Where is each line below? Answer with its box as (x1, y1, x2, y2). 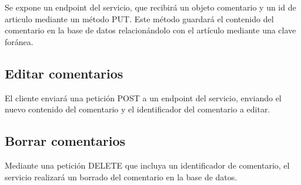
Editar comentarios (5, 64, 123, 82)
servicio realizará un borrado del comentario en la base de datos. (5, 170, 238, 183)
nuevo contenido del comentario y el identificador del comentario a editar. (5, 103, 270, 115)
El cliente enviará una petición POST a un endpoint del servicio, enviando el (5, 91, 282, 104)
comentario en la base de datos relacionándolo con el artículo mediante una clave (5, 24, 296, 36)
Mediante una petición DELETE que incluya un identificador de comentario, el (5, 159, 290, 171)
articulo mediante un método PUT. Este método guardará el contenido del (5, 12, 274, 25)
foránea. (5, 35, 34, 47)
